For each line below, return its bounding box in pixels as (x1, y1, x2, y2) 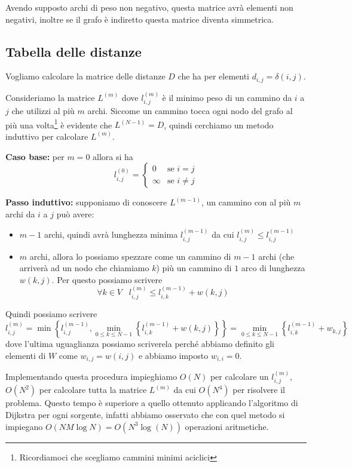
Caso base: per (5, 150, 65, 162)
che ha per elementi (177, 70, 250, 82)
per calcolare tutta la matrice (39, 383, 147, 396)
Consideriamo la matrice (5, 91, 95, 103)
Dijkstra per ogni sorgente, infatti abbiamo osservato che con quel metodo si (5, 408, 285, 421)
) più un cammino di (156, 262, 232, 274)
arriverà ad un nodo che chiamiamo (19, 262, 149, 274)
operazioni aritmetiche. (185, 420, 269, 432)
